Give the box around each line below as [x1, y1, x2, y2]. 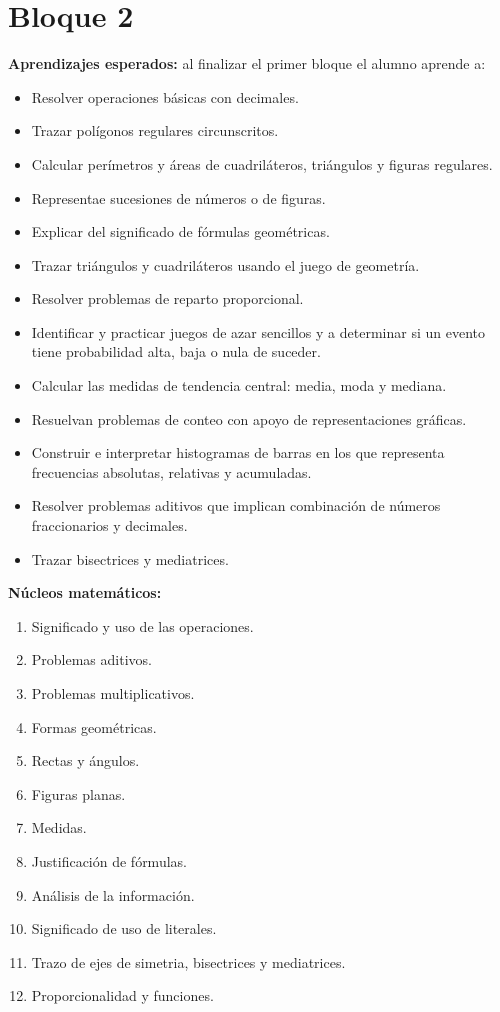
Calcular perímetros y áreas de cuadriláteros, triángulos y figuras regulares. [31, 153, 493, 174]
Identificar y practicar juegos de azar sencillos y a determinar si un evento [31, 321, 485, 342]
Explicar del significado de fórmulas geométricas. [31, 221, 330, 242]
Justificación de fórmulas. [31, 850, 187, 871]
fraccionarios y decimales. [31, 515, 188, 536]
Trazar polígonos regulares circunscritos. [31, 120, 279, 141]
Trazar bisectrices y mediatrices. [31, 548, 229, 569]
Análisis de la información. [31, 884, 195, 905]
